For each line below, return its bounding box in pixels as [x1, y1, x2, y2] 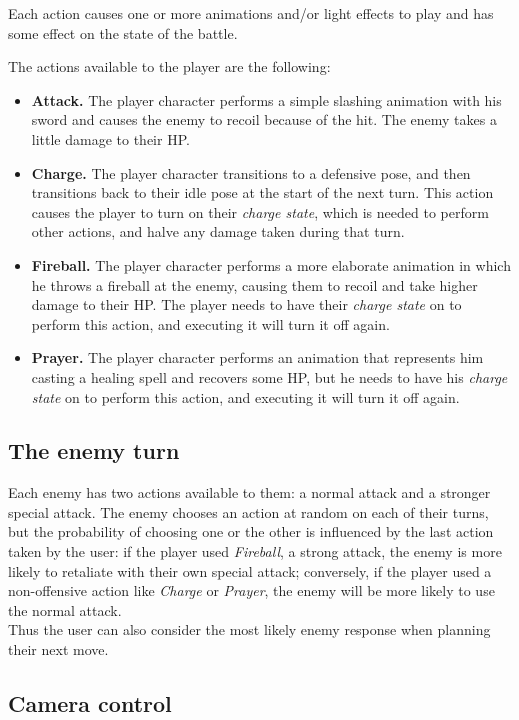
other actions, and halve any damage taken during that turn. [31, 221, 405, 242]
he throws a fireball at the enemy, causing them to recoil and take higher [31, 274, 478, 295]
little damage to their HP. [31, 128, 190, 149]
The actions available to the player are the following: [8, 56, 331, 77]
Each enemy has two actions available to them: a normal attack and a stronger [8, 482, 491, 503]
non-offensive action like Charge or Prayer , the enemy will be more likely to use [8, 580, 495, 601]
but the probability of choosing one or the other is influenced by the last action [8, 521, 494, 542]
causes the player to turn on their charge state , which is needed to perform [31, 201, 489, 222]
